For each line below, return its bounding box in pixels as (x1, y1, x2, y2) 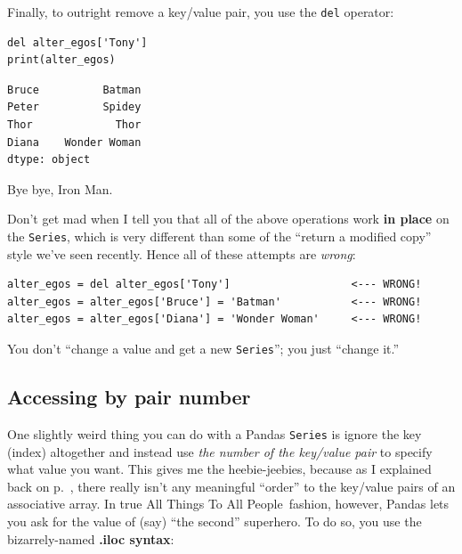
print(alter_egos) (7, 53, 116, 67)
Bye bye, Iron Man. (7, 179, 113, 198)
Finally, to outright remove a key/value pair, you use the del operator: (7, 3, 394, 20)
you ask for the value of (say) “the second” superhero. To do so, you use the (7, 511, 422, 530)
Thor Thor (7, 118, 142, 132)
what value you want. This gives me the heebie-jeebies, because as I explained (7, 460, 432, 478)
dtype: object (7, 153, 91, 167)
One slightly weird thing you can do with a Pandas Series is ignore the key (7, 424, 422, 443)
